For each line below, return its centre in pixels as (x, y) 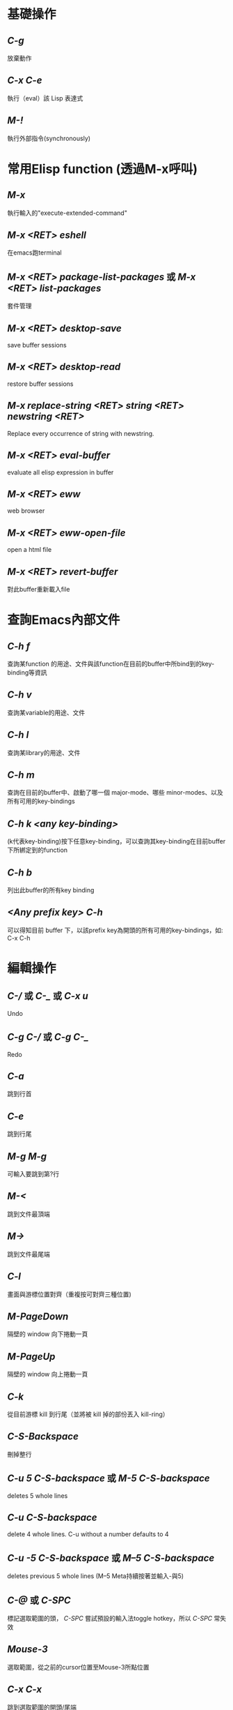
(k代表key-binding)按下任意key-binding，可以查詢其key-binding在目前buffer (116, 841)
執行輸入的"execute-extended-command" (67, 213)
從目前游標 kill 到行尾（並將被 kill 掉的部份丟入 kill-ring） (88, 1414)
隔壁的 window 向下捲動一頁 (48, 1334)
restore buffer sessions (40, 384)
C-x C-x (25, 1689)
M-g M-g (27, 1156)
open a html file (30, 550)
